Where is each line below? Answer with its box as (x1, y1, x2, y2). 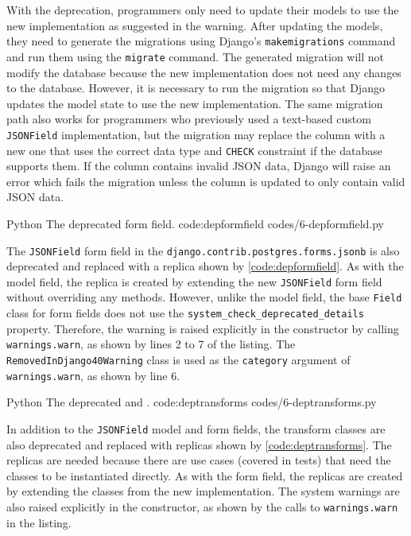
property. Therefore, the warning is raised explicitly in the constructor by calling (6, 320, 399, 336)
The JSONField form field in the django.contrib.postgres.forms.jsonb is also (6, 242, 400, 258)
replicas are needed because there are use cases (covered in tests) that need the (6, 452, 391, 468)
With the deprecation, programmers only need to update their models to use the (6, 2, 399, 17)
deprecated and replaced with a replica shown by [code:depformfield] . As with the (6, 258, 404, 274)
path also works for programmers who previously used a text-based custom (6, 111, 371, 127)
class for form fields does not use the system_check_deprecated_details (6, 305, 364, 321)
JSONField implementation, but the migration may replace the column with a (6, 126, 386, 142)
